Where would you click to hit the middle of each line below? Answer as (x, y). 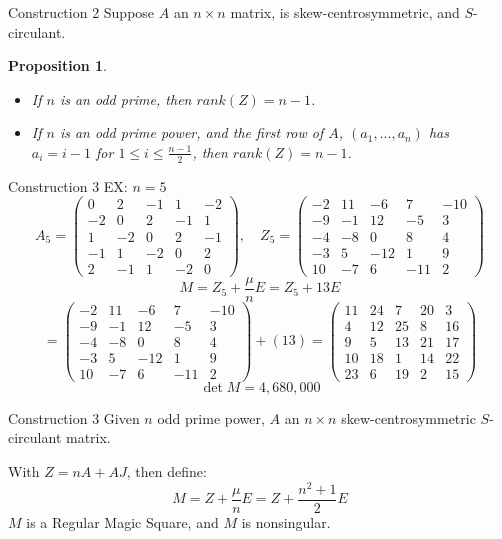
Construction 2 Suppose (81, 12)
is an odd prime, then (125, 98)
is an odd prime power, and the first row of (191, 132)
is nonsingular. (286, 521)
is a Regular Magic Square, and (122, 521)
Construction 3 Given (74, 417)
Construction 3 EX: (68, 185)
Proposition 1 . (57, 65)
